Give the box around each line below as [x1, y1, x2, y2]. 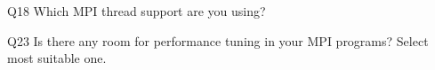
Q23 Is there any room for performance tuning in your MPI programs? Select [7, 31, 429, 50]
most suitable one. [7, 49, 107, 67]
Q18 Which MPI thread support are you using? [7, 2, 266, 19]
